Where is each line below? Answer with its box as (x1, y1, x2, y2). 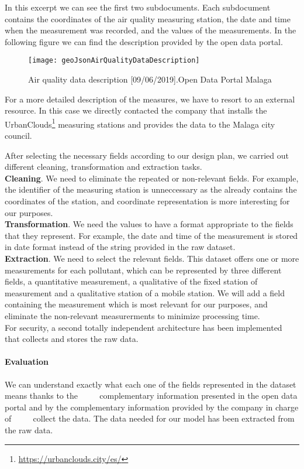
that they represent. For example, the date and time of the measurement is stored (5, 229, 298, 241)
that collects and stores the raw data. (5, 333, 139, 345)
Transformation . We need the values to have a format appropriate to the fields (5, 218, 293, 230)
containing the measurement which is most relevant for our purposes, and (5, 298, 268, 310)
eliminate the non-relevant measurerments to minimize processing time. (5, 309, 260, 321)
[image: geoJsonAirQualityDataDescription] (28, 56, 200, 65)
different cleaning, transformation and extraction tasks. (5, 160, 202, 173)
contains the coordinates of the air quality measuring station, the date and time (5, 12, 291, 25)
